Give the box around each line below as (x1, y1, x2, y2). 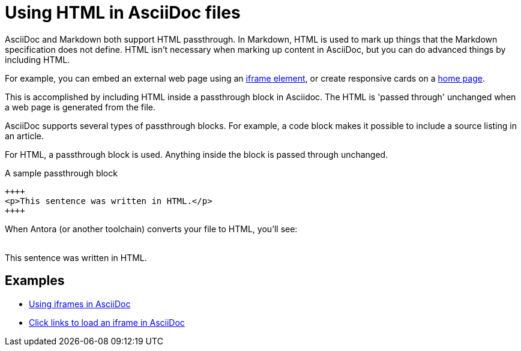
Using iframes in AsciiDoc (29, 298, 131, 309)
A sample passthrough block (5, 167, 118, 178)
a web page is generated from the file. (5, 101, 156, 112)
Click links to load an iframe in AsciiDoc (29, 317, 185, 328)
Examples (5, 273, 65, 289)
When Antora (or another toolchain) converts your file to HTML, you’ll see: (5, 223, 298, 234)
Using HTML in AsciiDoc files (5, 2, 241, 23)
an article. (5, 130, 44, 141)
